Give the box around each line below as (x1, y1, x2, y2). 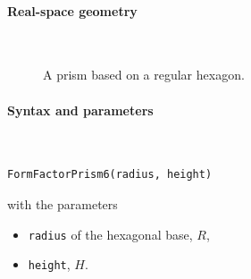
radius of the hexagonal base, (28, 224, 193, 243)
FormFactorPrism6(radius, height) (7, 168, 213, 182)
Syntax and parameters (7, 100, 154, 119)
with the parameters (7, 194, 118, 213)
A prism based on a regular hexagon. (43, 65, 245, 84)
